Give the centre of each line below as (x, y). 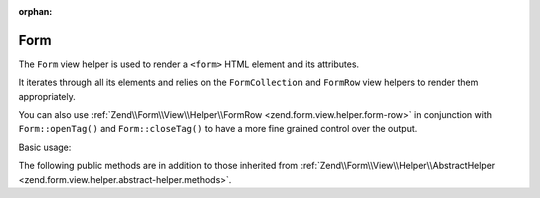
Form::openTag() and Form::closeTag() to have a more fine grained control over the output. (218, 129)
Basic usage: (45, 147)
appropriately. (47, 96)
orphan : (35, 11)
